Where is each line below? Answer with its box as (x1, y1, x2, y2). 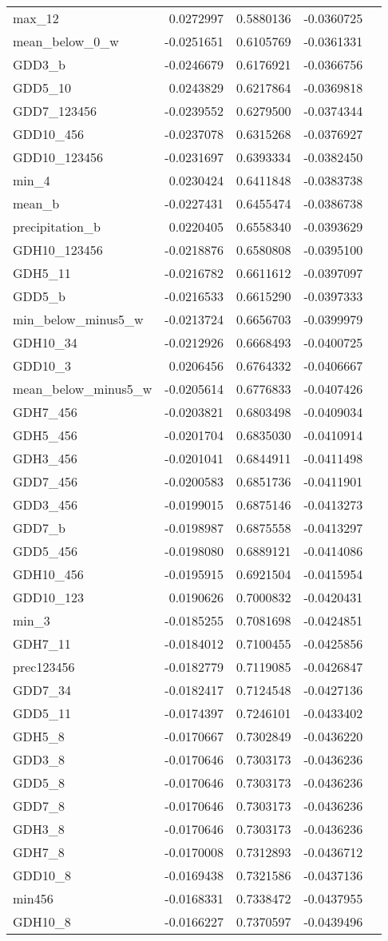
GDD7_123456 (13, 101, 97, 120)
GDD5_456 (13, 542, 78, 560)
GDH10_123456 (13, 240, 103, 259)
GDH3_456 (13, 449, 77, 467)
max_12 (13, 9, 59, 27)
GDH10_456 (13, 565, 84, 583)
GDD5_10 (13, 78, 72, 97)
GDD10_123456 (13, 148, 104, 166)
